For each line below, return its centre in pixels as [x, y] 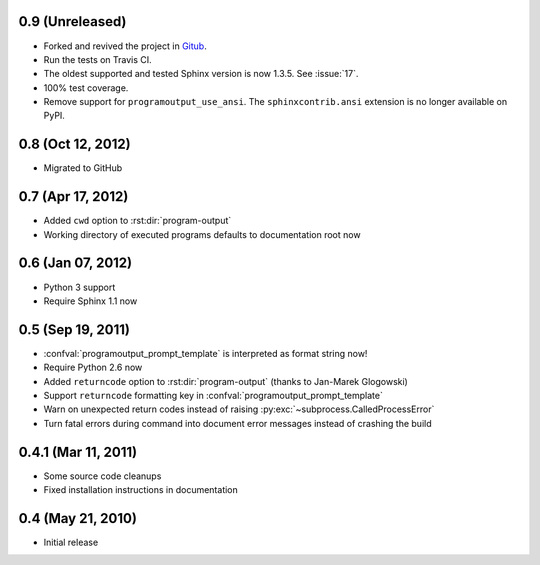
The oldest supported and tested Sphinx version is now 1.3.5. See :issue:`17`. [201, 74]
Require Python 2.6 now [93, 367]
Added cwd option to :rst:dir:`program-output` [137, 221]
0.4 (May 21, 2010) [77, 518]
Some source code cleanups [102, 476]
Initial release [71, 542]
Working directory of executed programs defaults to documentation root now [202, 234]
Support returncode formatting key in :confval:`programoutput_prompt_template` [213, 396]
